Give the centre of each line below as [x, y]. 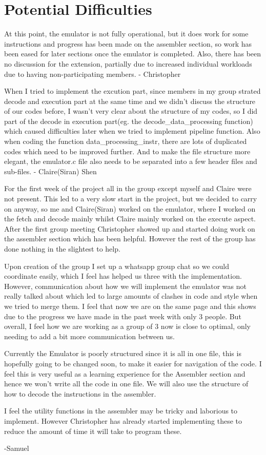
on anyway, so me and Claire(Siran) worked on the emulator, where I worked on [130, 208]
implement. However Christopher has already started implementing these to [123, 420]
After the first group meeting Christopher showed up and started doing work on [130, 228]
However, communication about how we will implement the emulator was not [125, 286]
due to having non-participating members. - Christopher [93, 74]
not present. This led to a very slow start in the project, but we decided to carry [131, 199]
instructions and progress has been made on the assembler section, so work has [128, 43]
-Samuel [17, 448]
